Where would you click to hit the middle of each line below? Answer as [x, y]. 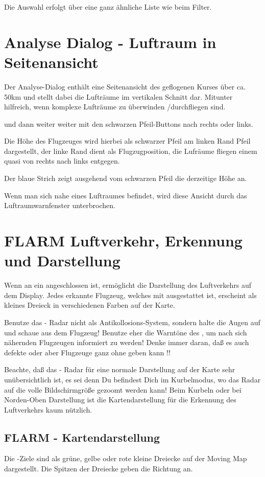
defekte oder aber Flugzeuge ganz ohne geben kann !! [87, 352]
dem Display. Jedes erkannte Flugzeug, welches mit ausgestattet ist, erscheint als [130, 295]
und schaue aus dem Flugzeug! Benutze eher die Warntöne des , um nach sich [126, 332]
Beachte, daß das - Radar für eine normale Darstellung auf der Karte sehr [120, 369]
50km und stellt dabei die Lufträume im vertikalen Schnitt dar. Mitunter [118, 96]
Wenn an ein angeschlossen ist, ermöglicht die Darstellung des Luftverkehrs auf [128, 285]
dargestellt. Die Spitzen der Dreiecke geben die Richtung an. [99, 469]
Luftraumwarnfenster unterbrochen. [60, 205]
